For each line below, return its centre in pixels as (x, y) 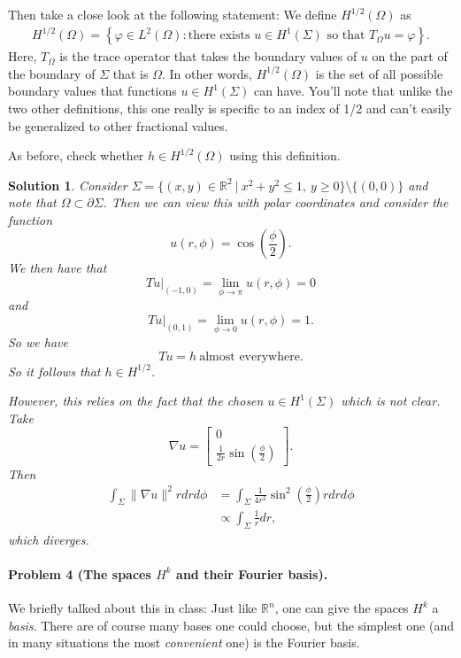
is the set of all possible (379, 73)
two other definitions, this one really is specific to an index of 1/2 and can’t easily (230, 108)
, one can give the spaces (342, 608)
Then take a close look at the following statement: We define (173, 14)
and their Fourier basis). (252, 573)
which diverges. (49, 539)
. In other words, (207, 73)
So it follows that (54, 371)
